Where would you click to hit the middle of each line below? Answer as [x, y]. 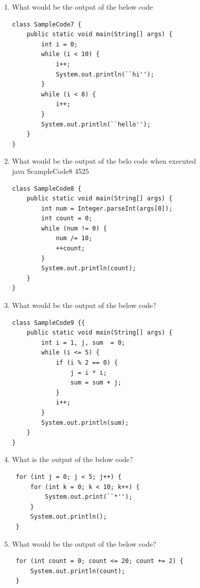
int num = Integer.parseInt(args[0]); [107, 208]
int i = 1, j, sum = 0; [83, 342]
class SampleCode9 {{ [48, 323]
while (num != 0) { [74, 228]
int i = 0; [60, 44]
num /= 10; [74, 238]
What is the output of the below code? [73, 459]
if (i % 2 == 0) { [87, 363]
